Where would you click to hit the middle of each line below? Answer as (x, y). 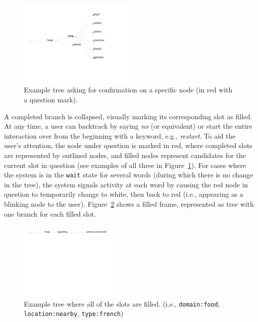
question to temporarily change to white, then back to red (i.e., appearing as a (124, 194)
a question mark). (51, 99)
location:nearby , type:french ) (74, 313)
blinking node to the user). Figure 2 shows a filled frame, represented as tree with (129, 203)
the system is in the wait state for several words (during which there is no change (129, 175)
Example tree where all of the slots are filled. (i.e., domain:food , (122, 303)
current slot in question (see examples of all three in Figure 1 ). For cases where (125, 165)
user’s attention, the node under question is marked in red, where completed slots (128, 145)
